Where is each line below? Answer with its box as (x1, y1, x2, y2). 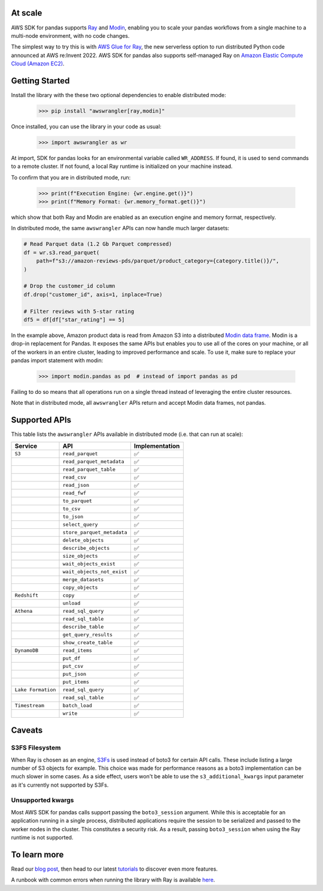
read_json (62, 482, 90, 489)
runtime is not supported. (11, 834, 74, 841)
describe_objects (62, 545, 110, 552)
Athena (14, 608, 33, 615)
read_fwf (62, 490, 87, 496)
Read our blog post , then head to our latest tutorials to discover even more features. (11, 865, 218, 872)
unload (62, 600, 81, 607)
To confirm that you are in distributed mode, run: (11, 174, 131, 181)
